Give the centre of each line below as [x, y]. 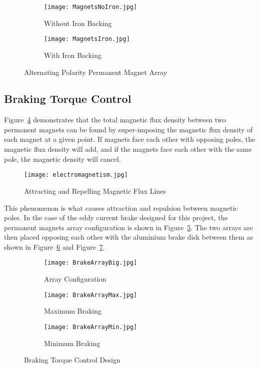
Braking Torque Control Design [72, 360]
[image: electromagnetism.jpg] [76, 175]
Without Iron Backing [78, 23]
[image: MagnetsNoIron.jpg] [91, 7]
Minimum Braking [72, 343]
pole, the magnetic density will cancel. [62, 159]
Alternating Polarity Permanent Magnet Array [96, 72]
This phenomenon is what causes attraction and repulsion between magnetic [121, 207]
